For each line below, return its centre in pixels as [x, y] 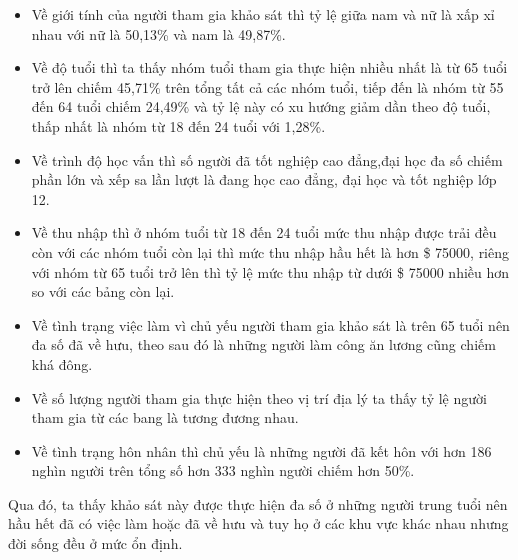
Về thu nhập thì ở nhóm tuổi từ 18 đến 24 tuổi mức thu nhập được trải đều [264, 232]
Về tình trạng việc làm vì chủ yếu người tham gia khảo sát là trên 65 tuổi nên [270, 324]
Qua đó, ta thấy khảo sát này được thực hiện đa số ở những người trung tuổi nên [258, 503]
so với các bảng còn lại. [103, 291]
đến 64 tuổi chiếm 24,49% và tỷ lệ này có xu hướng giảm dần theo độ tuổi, [261, 106]
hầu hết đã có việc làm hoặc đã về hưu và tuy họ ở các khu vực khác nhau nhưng [258, 523]
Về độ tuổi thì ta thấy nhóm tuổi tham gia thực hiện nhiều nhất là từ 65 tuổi [269, 67]
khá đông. [62, 363]
